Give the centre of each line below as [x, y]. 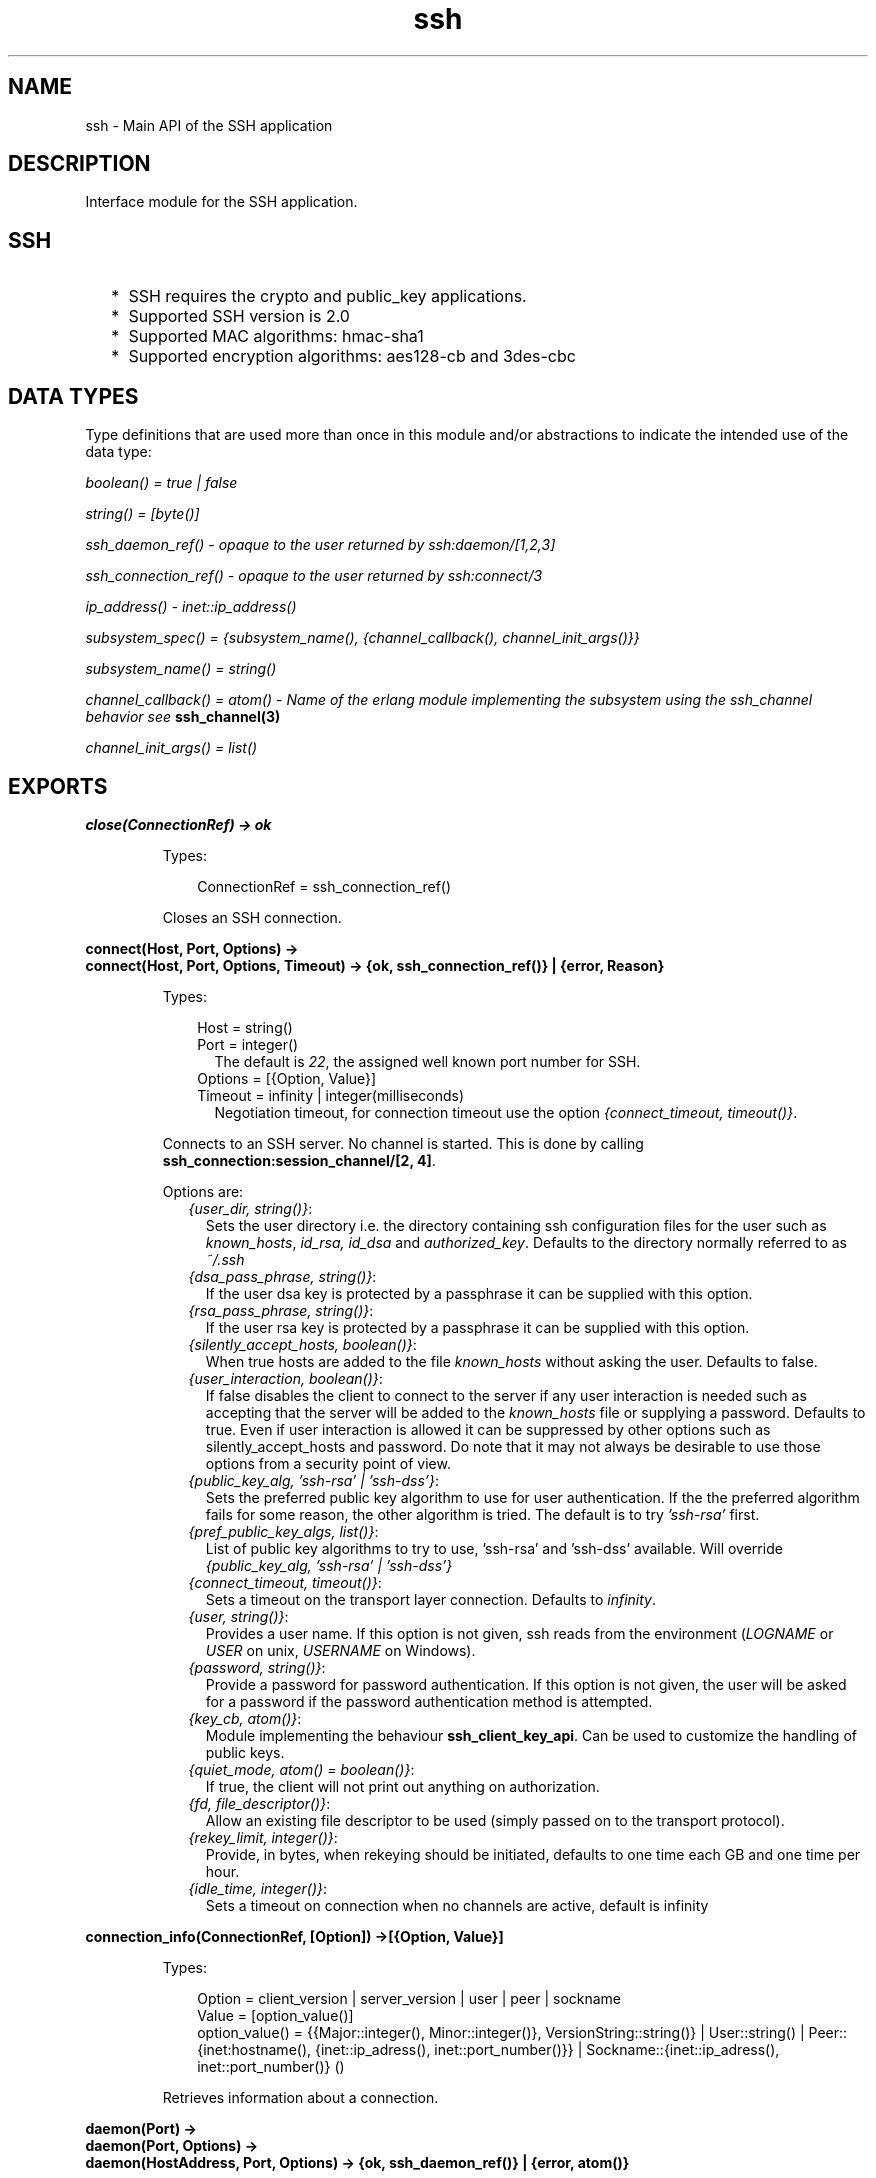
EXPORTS [58, 786]
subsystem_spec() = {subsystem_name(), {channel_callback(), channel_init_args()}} [362, 638]
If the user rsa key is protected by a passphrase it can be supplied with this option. [477, 1327]
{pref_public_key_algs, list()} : [283, 1531]
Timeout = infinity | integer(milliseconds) [331, 1095]
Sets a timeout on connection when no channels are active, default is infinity [457, 1905]
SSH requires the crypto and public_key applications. [327, 296]
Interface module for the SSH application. [221, 202]
